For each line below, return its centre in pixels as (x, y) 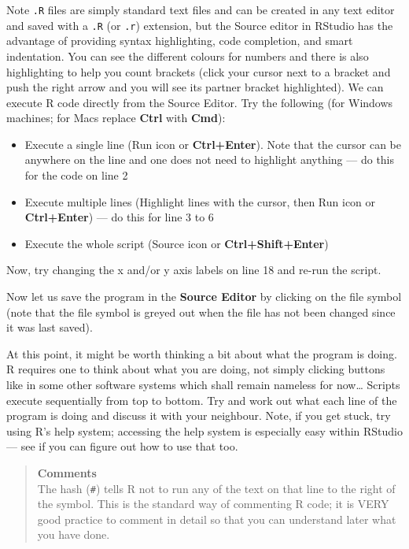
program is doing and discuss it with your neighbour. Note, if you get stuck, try (199, 415)
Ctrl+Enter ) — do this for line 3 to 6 (119, 217)
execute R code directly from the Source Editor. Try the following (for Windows (200, 102)
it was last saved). (50, 327)
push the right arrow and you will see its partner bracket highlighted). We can (195, 87)
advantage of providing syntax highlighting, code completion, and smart (180, 41)
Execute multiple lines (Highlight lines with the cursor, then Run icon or (200, 201)
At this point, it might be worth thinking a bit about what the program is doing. (202, 353)
